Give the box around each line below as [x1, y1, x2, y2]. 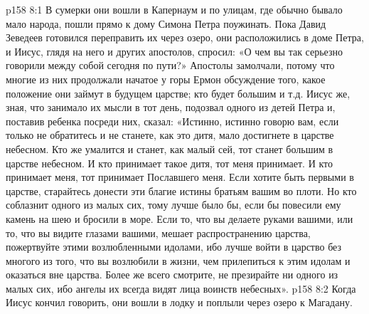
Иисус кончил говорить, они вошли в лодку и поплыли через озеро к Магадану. [6, 295, 353, 310]
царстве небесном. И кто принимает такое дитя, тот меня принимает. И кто [6, 155, 333, 170]
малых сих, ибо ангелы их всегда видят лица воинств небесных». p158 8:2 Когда [6, 281, 356, 295]
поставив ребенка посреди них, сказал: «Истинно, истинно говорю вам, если [6, 113, 339, 128]
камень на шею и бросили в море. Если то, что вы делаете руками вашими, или [6, 211, 353, 226]
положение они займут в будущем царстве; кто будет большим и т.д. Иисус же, [6, 85, 351, 100]
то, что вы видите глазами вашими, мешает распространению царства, [6, 225, 311, 240]
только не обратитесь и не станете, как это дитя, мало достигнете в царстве [6, 127, 334, 142]
